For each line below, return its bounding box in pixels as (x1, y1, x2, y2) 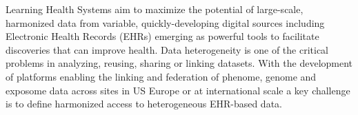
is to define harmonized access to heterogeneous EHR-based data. (6, 96, 282, 111)
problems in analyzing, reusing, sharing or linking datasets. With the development (6, 56, 353, 70)
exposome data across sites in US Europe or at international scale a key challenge (6, 83, 350, 97)
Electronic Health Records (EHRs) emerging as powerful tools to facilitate (6, 29, 319, 43)
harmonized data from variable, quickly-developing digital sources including (6, 15, 325, 30)
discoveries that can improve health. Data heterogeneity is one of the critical (6, 42, 328, 56)
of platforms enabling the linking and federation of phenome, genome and (6, 69, 317, 83)
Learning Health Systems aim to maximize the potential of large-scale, (6, 2, 304, 16)
